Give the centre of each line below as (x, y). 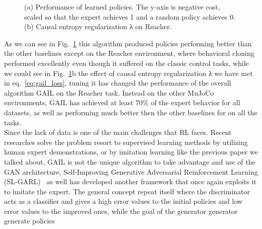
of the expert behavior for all (195, 102)
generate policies (29, 221)
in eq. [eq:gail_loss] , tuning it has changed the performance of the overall (118, 83)
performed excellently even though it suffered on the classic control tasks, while (126, 63)
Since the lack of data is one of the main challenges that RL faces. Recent (118, 132)
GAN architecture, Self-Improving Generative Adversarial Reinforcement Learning (131, 171)
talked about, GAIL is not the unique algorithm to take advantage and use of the (130, 161)
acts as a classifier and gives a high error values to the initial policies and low (123, 201)
